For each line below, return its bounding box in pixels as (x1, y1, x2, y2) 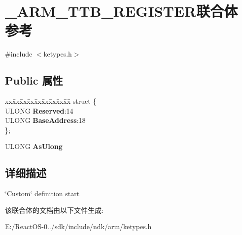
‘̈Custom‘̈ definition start (5, 188, 80, 199)
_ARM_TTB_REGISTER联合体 (5, 1, 238, 21)
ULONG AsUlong (5, 141, 63, 151)
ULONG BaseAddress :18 (5, 115, 86, 125)
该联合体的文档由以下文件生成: (5, 205, 104, 215)
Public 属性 (5, 73, 63, 88)
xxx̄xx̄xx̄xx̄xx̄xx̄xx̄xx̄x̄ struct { (5, 96, 97, 106)
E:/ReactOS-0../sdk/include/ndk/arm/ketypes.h (5, 221, 152, 232)
